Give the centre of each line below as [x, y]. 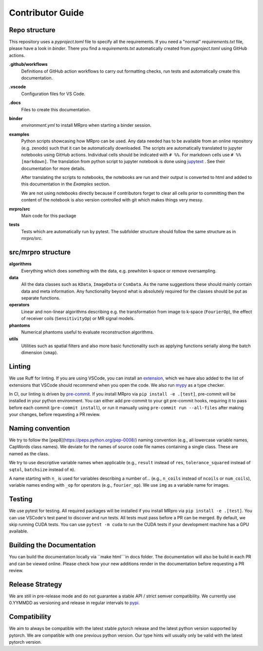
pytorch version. [25, 642]
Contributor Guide [47, 13]
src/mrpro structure [40, 252]
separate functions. [41, 298]
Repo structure [32, 30]
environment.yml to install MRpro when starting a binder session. [86, 125]
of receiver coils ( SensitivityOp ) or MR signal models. [78, 318]
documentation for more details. [53, 168]
